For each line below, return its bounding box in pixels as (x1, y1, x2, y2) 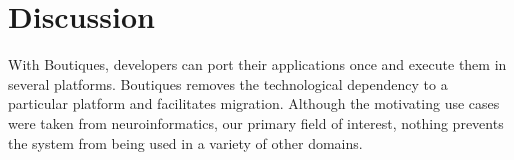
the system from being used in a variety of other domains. (8, 132, 363, 153)
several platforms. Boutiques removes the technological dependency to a (8, 73, 448, 94)
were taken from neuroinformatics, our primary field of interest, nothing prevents (8, 112, 504, 133)
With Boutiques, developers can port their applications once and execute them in (8, 54, 507, 75)
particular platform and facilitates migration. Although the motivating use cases (8, 93, 500, 114)
